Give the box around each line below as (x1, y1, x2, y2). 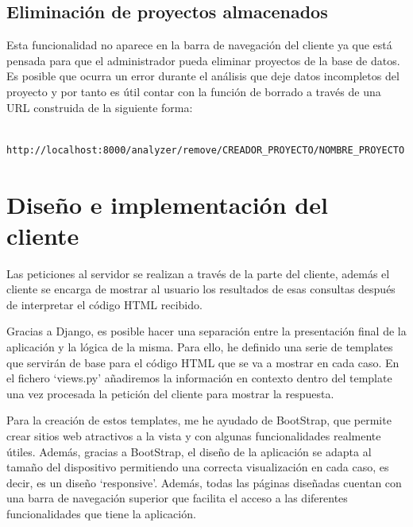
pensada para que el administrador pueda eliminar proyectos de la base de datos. (6, 52, 400, 68)
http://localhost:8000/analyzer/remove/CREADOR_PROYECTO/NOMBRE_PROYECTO (6, 144, 405, 156)
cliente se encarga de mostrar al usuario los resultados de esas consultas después (6, 281, 396, 297)
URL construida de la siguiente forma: (6, 99, 193, 115)
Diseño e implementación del (6, 188, 328, 220)
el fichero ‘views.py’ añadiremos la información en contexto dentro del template (6, 370, 392, 386)
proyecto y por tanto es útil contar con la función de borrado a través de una (6, 83, 381, 99)
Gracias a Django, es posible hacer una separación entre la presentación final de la (6, 323, 407, 339)
